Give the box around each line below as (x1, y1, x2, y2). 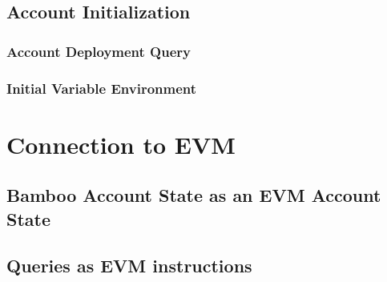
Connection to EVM (6, 127, 236, 160)
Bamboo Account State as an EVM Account (6, 183, 381, 207)
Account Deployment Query (6, 41, 191, 61)
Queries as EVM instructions (6, 253, 252, 278)
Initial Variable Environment (6, 78, 197, 98)
